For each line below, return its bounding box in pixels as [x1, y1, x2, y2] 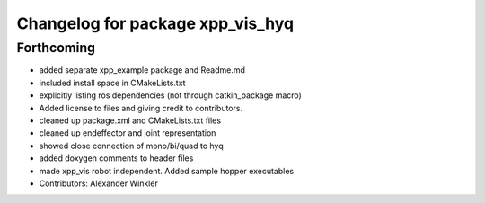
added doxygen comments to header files [39, 153, 194, 163]
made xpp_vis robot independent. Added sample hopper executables [39, 165, 295, 176]
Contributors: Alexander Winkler [39, 178, 159, 189]
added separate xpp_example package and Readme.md [39, 65, 246, 75]
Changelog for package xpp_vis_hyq [16, 13, 295, 33]
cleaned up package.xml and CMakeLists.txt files [39, 115, 222, 126]
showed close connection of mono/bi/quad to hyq [39, 140, 224, 151]
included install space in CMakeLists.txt [39, 77, 186, 88]
